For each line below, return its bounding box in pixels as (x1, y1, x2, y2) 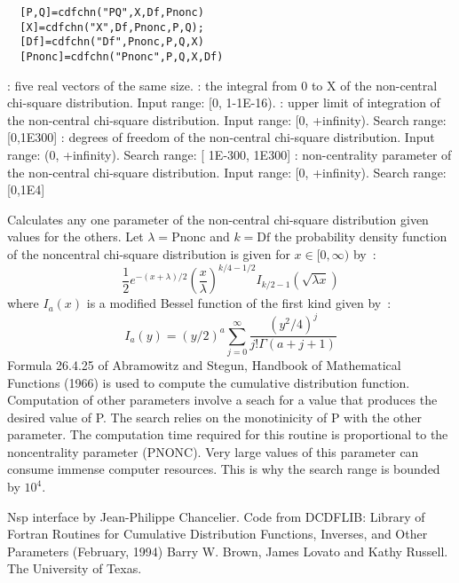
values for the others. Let (7, 227, 144, 246)
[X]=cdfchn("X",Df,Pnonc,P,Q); (20, 20, 204, 34)
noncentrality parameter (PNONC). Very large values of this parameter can (7, 442, 419, 461)
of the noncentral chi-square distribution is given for (7, 244, 290, 263)
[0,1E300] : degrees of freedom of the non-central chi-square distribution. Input (7, 128, 435, 146)
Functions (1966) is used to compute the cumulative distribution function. (7, 373, 410, 391)
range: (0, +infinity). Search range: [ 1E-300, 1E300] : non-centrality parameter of (7, 146, 452, 163)
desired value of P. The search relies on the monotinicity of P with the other (7, 407, 423, 426)
